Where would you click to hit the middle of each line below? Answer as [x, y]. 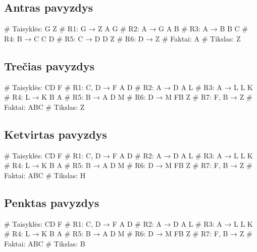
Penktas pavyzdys [52, 202]
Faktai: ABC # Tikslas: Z [44, 107]
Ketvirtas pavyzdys [56, 134]
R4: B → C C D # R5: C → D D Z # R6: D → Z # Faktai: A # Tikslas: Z [122, 38]
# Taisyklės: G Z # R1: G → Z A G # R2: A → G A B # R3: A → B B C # [126, 29]
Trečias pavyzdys [49, 66]
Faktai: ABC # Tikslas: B [45, 243]
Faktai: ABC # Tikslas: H [45, 175]
